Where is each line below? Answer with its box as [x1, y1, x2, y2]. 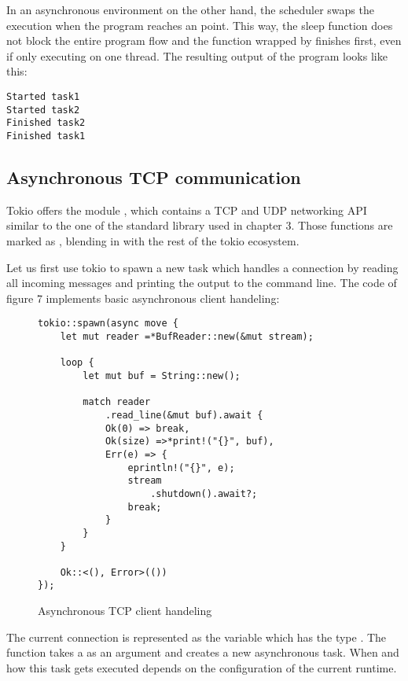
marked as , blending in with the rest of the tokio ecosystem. [6, 232, 300, 248]
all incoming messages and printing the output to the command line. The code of [6, 274, 397, 291]
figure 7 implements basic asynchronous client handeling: [6, 289, 280, 306]
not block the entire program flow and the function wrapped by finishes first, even [6, 32, 402, 49]
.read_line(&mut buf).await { [105, 409, 263, 421]
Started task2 [6, 104, 80, 116]
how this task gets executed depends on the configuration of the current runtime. [6, 659, 397, 675]
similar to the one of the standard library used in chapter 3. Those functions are [6, 217, 393, 234]
